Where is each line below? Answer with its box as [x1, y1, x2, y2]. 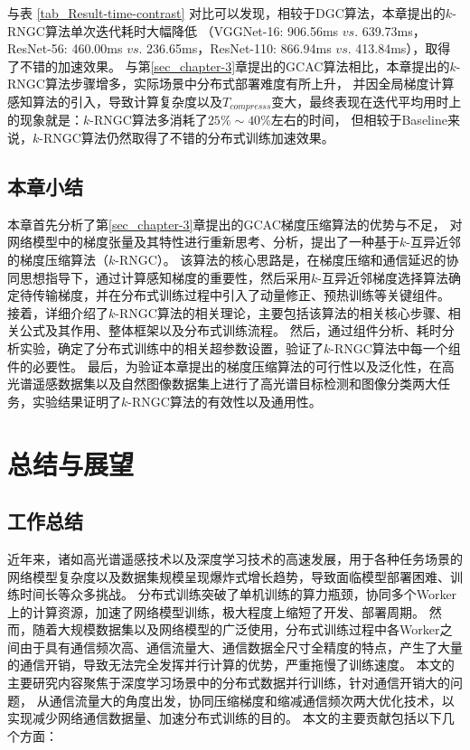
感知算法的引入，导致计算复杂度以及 [7, 91, 222, 110]
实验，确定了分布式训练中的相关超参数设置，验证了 [19, 338, 324, 357]
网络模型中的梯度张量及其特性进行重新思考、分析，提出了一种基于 [7, 232, 399, 251]
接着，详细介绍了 [7, 303, 108, 322]
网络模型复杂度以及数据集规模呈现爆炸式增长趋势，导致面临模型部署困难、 [7, 567, 450, 586]
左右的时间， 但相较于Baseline [270, 110, 447, 129]
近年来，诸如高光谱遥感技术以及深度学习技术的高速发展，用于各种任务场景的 [7, 548, 463, 567]
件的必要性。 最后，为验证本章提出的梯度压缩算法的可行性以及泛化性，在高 [7, 356, 455, 375]
